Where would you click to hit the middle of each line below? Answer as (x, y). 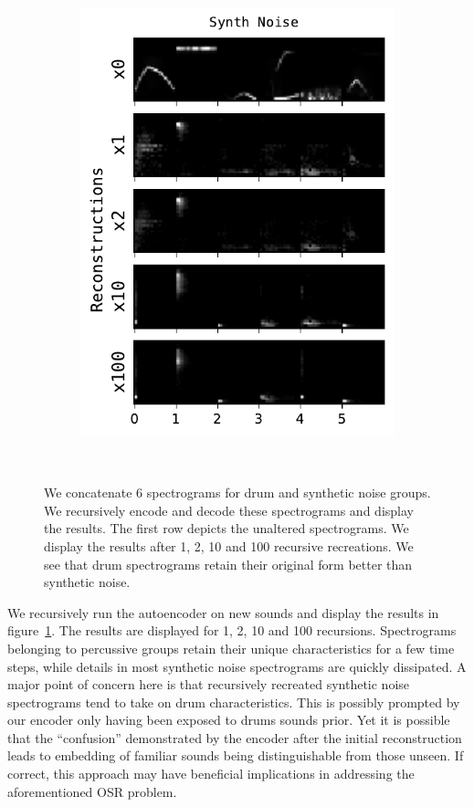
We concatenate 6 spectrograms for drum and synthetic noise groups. (237, 493)
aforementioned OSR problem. (92, 791)
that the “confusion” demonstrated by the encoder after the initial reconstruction (235, 737)
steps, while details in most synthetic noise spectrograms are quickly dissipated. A (237, 666)
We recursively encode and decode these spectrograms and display (229, 510)
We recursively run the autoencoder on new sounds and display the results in (223, 612)
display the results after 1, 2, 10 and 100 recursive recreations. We (229, 545)
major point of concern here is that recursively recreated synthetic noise (209, 684)
